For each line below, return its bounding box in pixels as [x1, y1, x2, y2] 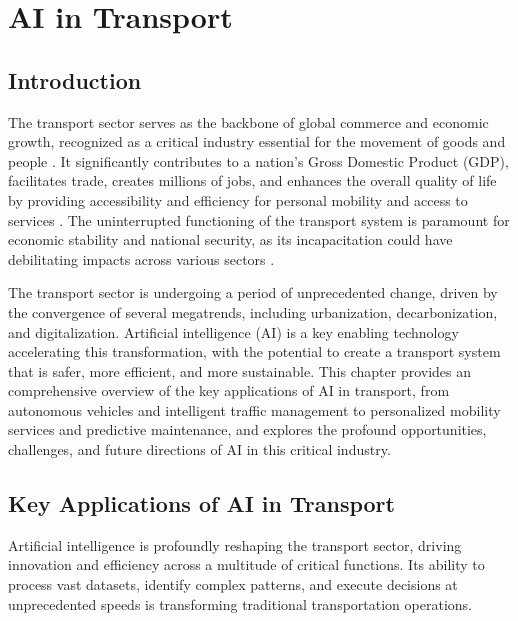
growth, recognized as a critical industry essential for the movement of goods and [8, 131, 506, 152]
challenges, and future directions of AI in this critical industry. [8, 439, 391, 460]
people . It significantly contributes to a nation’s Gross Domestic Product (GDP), [8, 150, 509, 171]
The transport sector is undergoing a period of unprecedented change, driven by [8, 282, 498, 303]
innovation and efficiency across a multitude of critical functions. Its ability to [8, 554, 485, 575]
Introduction [8, 64, 142, 95]
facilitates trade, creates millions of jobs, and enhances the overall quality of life [8, 170, 497, 191]
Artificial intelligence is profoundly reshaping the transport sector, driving [8, 534, 462, 555]
